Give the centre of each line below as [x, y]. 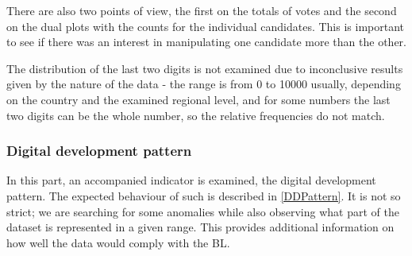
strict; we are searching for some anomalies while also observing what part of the [203, 211]
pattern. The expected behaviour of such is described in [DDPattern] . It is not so [204, 195]
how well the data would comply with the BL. [118, 242]
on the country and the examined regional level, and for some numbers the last [198, 99]
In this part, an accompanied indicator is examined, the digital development [191, 180]
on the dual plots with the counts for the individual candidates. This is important [206, 26]
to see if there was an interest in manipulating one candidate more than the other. [206, 42]
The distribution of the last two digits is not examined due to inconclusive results [205, 68]
